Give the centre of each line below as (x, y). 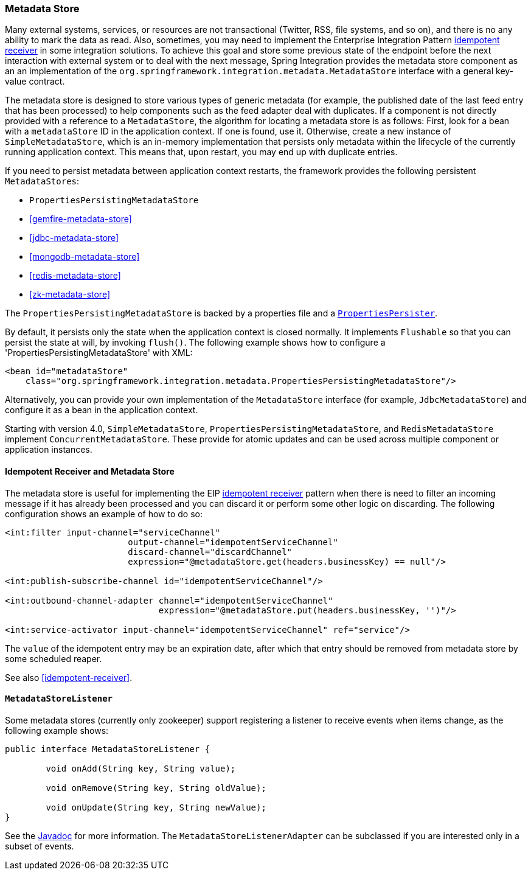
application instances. (49, 450)
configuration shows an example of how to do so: (104, 514)
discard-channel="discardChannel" (210, 552)
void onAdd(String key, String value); (141, 768)
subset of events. (40, 846)
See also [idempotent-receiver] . (69, 677)
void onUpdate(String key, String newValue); (156, 807)
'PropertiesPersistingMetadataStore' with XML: (99, 353)
